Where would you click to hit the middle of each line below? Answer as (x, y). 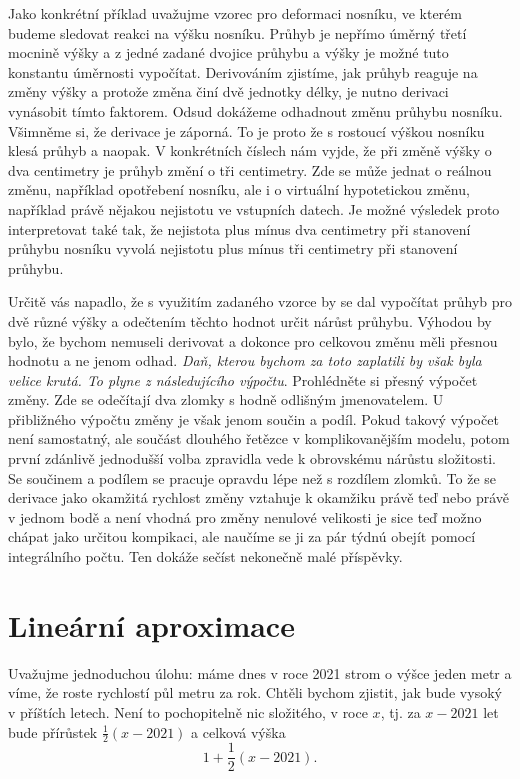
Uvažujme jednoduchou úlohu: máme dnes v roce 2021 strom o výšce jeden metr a (260, 672)
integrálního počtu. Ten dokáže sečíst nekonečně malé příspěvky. (205, 556)
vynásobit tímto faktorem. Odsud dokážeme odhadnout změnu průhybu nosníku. (255, 110)
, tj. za (400, 711)
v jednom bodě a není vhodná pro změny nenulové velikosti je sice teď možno (245, 516)
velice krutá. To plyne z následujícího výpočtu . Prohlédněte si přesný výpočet (243, 379)
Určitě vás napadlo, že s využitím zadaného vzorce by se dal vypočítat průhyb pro (260, 301)
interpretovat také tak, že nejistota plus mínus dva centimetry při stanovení (239, 228)
